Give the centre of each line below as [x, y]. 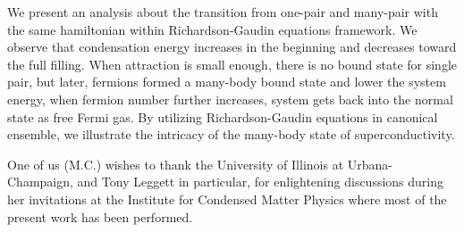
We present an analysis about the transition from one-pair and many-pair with [223, 12]
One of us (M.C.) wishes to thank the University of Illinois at [176, 164]
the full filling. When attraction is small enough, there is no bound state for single [232, 64]
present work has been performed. [100, 216]
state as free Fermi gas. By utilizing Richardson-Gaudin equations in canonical [223, 116]
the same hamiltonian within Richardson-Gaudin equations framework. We [212, 29]
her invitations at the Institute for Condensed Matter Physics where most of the [227, 199]
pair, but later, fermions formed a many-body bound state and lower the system [227, 82]
